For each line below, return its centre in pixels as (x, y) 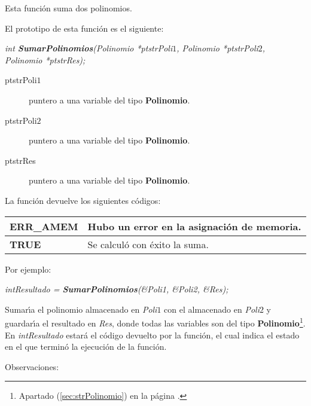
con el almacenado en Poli (212, 309)
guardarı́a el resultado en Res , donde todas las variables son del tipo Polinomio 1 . (155, 322)
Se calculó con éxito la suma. (148, 244)
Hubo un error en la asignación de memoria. (194, 226)
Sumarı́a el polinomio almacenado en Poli (81, 309)
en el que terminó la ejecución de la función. (86, 347)
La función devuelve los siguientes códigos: (83, 200)
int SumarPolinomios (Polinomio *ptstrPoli (89, 48)
